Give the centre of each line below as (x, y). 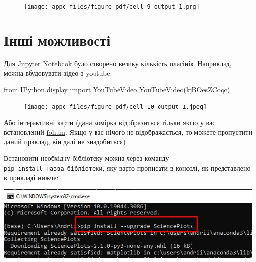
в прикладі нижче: (31, 177)
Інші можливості (57, 39)
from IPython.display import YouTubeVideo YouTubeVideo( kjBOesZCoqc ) (117, 89)
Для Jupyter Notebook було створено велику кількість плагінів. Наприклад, (118, 63)
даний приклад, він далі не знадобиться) (65, 142)
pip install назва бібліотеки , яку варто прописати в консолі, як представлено (127, 168)
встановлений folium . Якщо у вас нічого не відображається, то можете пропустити (128, 132)
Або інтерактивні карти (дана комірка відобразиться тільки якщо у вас (110, 122)
